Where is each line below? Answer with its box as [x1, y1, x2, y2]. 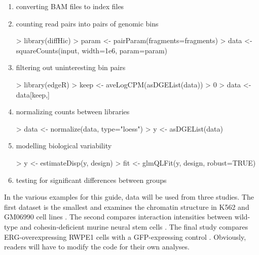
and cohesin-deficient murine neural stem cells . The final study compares [20, 221, 248, 232]
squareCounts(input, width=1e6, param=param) [16, 45, 168, 55]
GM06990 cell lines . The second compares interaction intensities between [4, 211, 233, 222]
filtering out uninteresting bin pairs [16, 62, 126, 73]
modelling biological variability [16, 140, 112, 151]
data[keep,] [16, 89, 50, 100]
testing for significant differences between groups [16, 174, 167, 185]
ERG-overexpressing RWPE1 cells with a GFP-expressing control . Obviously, [4, 231, 246, 242]
